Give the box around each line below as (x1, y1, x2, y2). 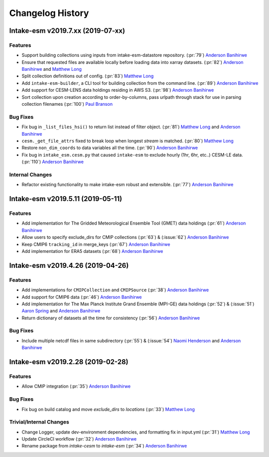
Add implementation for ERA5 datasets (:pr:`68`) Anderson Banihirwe (21, 248, 163, 254)
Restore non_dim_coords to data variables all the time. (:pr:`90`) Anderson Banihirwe (21, 145, 198, 151)
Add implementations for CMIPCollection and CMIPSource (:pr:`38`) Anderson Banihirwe (21, 287, 209, 293)
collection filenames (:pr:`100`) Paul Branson (21, 101, 113, 107)
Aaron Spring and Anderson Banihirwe (21, 308, 101, 314)
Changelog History (9, 7, 89, 18)
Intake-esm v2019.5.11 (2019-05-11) (9, 195, 123, 203)
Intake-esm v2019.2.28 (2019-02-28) (9, 358, 129, 366)
